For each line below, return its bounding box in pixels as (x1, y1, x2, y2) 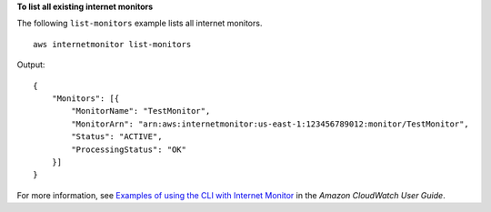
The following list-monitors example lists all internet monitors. (16, 18, 263, 29)
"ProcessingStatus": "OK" (71, 144, 186, 155)
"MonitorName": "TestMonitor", (71, 106, 211, 116)
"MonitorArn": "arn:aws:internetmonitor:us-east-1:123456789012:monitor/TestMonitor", (71, 118, 470, 129)
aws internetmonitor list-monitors (33, 39, 192, 49)
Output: (16, 59, 45, 70)
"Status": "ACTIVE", (71, 132, 163, 142)
